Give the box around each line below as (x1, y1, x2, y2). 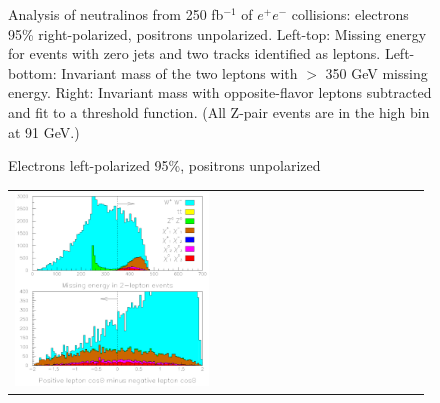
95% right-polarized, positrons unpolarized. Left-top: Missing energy (8, 23, 427, 44)
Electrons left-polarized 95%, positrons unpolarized (8, 155, 321, 176)
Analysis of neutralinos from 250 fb (8, 4, 224, 24)
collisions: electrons (291, 4, 409, 24)
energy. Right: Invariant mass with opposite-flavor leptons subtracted (8, 82, 432, 103)
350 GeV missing (325, 62, 428, 83)
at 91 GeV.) (8, 121, 80, 142)
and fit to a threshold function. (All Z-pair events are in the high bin (8, 101, 430, 122)
